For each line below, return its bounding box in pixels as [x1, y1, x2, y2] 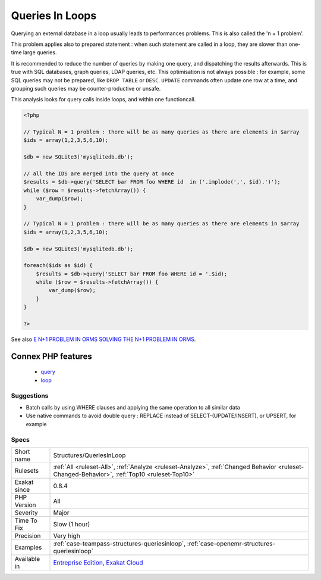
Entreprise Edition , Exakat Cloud [53, 558, 143, 566]
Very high [53, 531, 80, 539]
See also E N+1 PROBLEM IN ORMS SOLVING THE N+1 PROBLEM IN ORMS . [11, 336, 196, 343]
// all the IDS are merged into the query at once [23, 170, 175, 177]
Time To [14, 516, 38, 525]
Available [14, 554, 40, 563]
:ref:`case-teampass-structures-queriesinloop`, [53, 539, 186, 548]
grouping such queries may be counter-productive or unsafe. [11, 85, 161, 92]
